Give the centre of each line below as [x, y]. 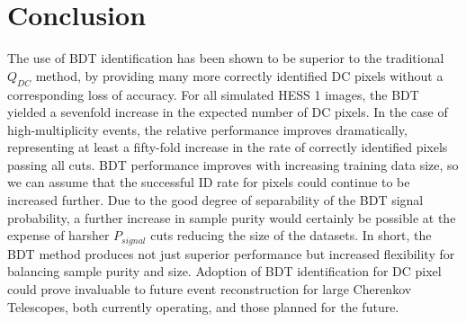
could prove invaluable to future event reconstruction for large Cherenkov [210, 288]
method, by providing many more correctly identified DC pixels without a [239, 75]
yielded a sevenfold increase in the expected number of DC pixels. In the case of [228, 112]
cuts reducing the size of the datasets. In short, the [291, 235]
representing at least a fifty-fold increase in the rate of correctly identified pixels [228, 147]
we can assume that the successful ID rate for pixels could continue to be [209, 182]
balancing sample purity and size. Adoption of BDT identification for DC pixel [224, 271]
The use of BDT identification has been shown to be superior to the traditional [226, 58]
